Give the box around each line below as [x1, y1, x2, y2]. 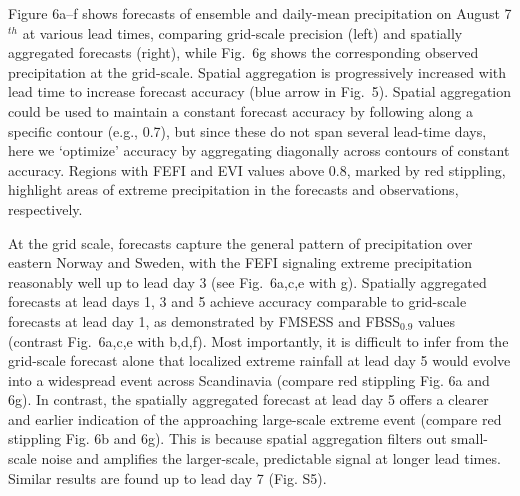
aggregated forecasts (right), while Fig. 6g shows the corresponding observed [8, 42, 479, 63]
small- [451, 428, 488, 449]
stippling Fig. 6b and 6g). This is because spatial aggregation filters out [8, 428, 447, 449]
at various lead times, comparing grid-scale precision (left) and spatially [22, 22, 463, 43]
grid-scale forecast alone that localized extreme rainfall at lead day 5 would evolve [8, 350, 511, 371]
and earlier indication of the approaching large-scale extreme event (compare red [8, 408, 502, 429]
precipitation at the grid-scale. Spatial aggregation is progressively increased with [8, 61, 507, 82]
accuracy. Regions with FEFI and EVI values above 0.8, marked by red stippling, [8, 159, 506, 180]
